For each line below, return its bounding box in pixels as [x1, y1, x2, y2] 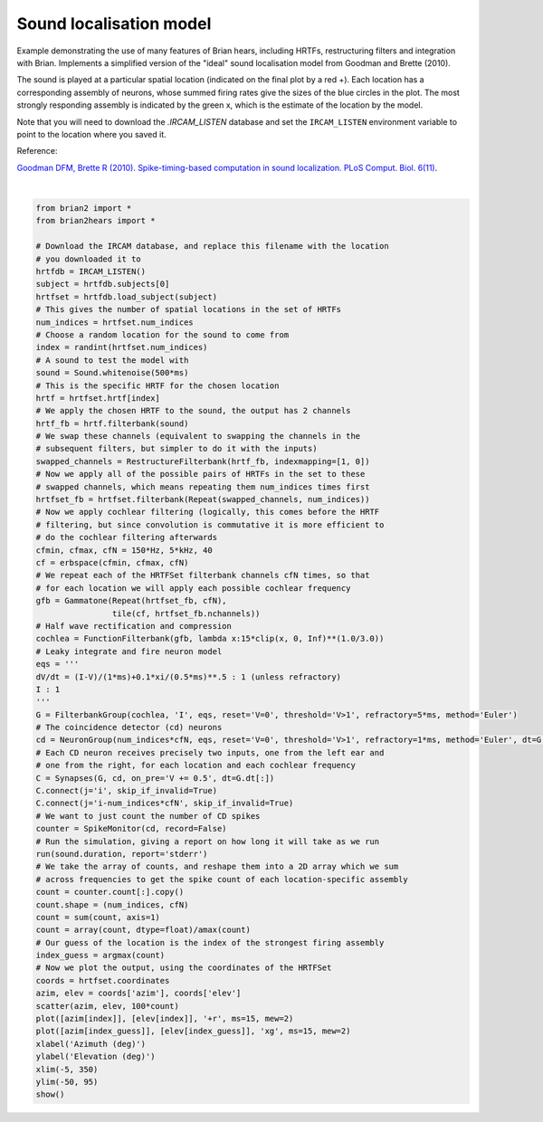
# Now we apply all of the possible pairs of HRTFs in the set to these [35, 469, 366, 480]
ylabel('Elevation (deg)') [35, 1051, 156, 1062]
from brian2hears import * [35, 215, 156, 226]
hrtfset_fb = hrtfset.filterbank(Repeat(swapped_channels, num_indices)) [35, 494, 370, 505]
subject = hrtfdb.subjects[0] [35, 279, 170, 290]
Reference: [16, 146, 58, 157]
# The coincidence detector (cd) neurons [35, 722, 223, 733]
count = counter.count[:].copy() [35, 887, 185, 898]
